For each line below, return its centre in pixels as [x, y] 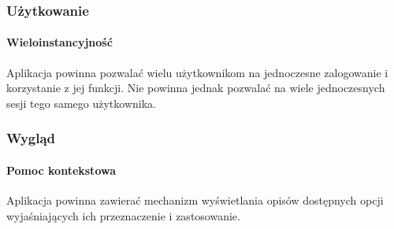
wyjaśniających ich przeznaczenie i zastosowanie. [123, 215]
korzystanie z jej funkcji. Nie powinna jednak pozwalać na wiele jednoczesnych [196, 88]
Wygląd [31, 138]
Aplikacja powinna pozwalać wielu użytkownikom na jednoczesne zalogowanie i [197, 72]
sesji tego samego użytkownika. [81, 103]
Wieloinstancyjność [59, 42]
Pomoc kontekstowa [61, 170]
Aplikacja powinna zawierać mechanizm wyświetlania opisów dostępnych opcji [195, 200]
